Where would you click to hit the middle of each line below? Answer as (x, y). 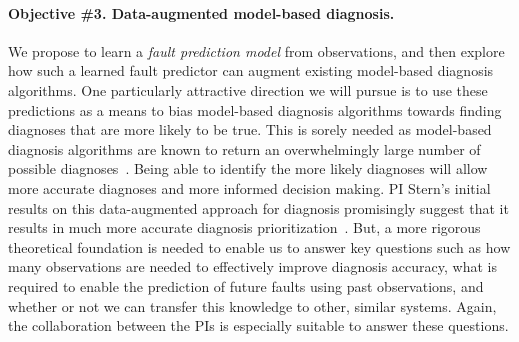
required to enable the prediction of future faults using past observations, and (246, 285)
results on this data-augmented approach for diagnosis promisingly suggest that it (258, 207)
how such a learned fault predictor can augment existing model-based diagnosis (251, 70)
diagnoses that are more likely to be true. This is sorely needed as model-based (250, 129)
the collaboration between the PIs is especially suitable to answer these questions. (258, 325)
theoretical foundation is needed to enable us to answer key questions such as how (259, 246)
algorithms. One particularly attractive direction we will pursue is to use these (248, 89)
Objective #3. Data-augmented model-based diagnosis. (201, 12)
